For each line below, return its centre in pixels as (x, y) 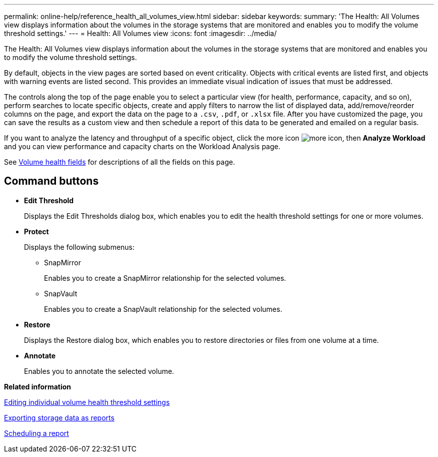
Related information (38, 386)
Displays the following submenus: (79, 247)
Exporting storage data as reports (59, 417)
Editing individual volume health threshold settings (87, 402)
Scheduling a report (36, 433)
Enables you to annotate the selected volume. (99, 371)
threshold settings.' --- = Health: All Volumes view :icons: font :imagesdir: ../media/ (140, 33)
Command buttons (51, 181)
